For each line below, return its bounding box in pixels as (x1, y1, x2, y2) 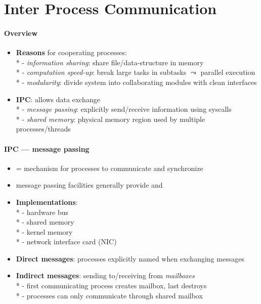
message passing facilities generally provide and (16, 180, 163, 190)
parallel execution (200, 67, 255, 77)
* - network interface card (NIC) (16, 236, 117, 247)
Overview (4, 27, 38, 38)
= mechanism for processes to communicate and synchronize (16, 162, 203, 173)
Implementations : (16, 196, 78, 207)
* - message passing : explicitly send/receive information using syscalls (16, 104, 232, 114)
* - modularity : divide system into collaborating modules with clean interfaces (16, 76, 257, 87)
